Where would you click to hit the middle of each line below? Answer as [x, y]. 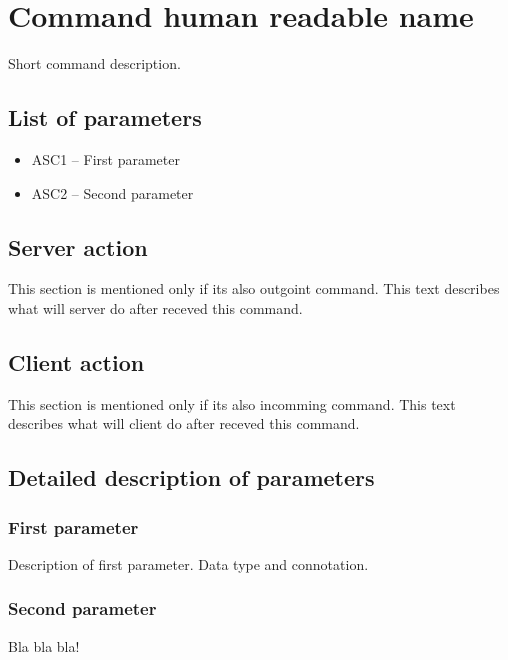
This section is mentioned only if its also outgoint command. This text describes [254, 288]
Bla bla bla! [44, 645]
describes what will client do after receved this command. [184, 423]
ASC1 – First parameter [105, 158]
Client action [76, 361]
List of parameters [105, 117]
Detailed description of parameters [191, 477]
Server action [78, 246]
